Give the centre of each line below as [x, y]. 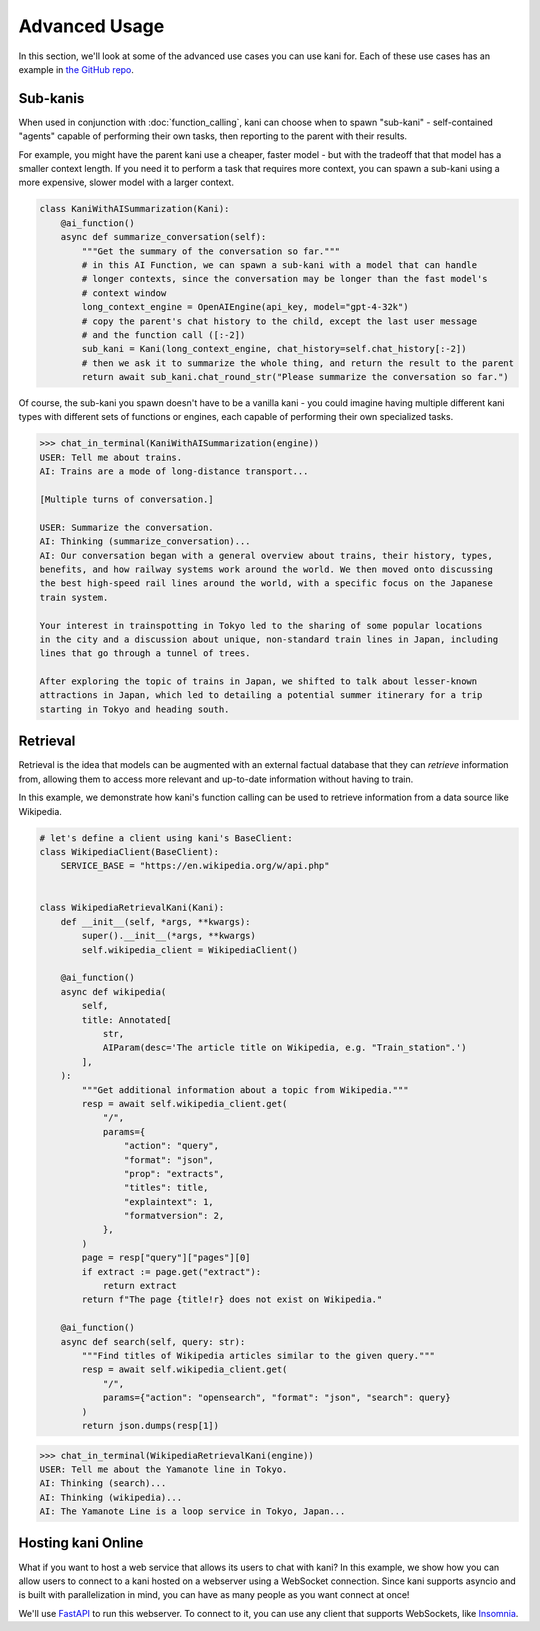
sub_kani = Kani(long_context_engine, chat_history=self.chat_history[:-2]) [274, 349]
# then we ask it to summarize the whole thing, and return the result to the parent [298, 363]
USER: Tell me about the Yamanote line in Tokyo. [163, 1469]
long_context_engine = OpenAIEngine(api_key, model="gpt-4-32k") [245, 307]
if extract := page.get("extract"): [171, 1271]
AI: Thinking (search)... [103, 1483]
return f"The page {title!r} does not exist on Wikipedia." [232, 1299]
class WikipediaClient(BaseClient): [129, 851]
